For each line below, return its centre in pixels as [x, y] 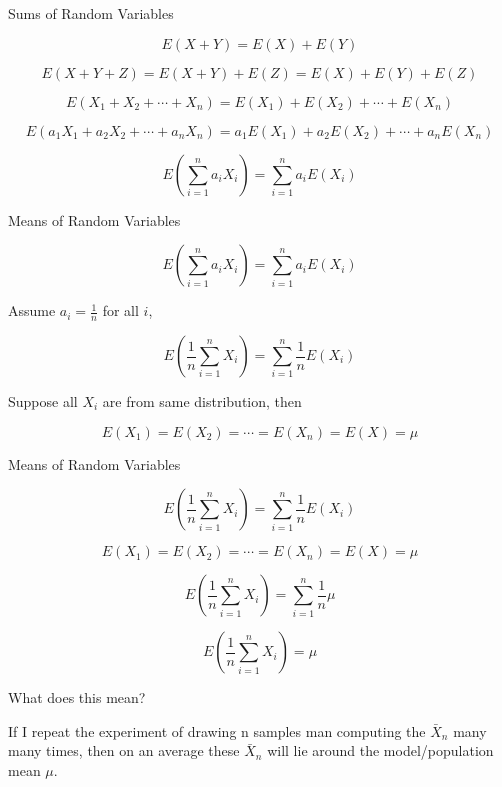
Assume [32, 310]
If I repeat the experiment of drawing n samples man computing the [217, 730]
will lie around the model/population [380, 750]
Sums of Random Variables [91, 13]
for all [120, 310]
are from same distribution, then [202, 401]
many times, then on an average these [124, 750]
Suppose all [43, 401]
